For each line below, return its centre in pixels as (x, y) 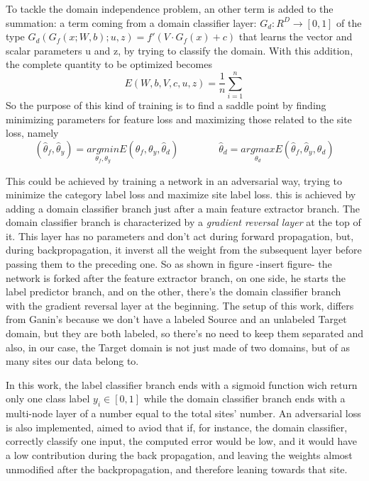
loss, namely (32, 133)
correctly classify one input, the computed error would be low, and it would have (182, 441)
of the (349, 22)
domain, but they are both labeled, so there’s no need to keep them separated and (184, 333)
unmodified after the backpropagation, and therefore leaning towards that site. (177, 469)
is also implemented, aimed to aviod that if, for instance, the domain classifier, (177, 427)
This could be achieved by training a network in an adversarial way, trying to (174, 180)
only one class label (48, 398)
